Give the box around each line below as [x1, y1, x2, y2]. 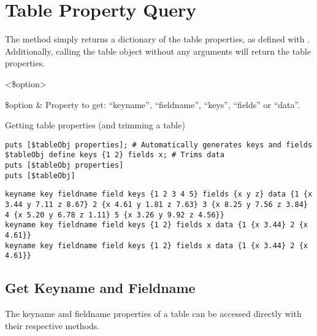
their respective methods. [5, 319, 100, 332]
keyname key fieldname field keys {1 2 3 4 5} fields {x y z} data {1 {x [5, 190, 313, 199]
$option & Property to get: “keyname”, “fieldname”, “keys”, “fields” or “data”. [5, 98, 300, 111]
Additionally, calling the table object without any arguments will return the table [5, 44, 311, 57]
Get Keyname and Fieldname [5, 278, 196, 297]
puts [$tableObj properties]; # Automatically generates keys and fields [5, 140, 313, 149]
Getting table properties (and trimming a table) [5, 119, 185, 131]
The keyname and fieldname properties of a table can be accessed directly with [5, 307, 302, 320]
